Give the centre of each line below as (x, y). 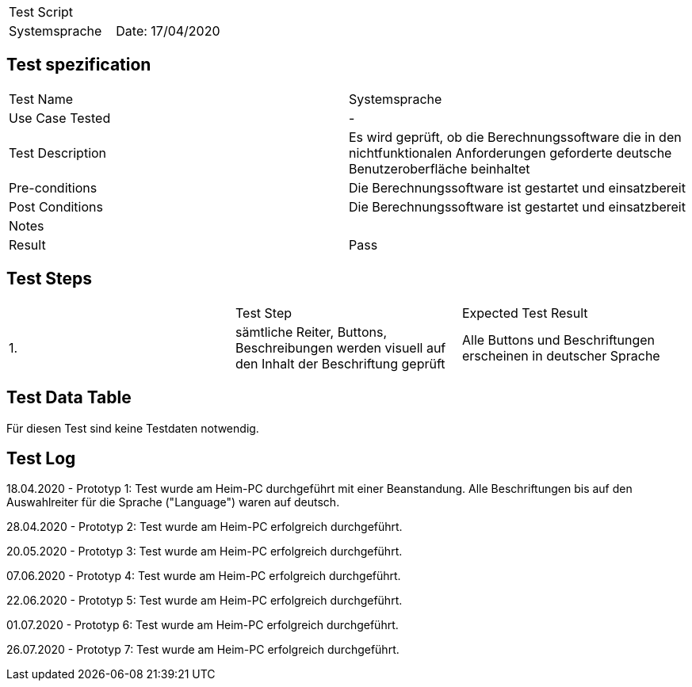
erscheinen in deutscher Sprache (561, 355)
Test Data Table (69, 398)
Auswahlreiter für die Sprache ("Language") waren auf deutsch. (173, 502)
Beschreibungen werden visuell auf (340, 347)
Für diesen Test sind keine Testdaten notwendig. (133, 428)
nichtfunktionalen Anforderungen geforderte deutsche (510, 153)
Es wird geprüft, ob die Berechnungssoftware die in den (515, 137)
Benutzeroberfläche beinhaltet (440, 168)
